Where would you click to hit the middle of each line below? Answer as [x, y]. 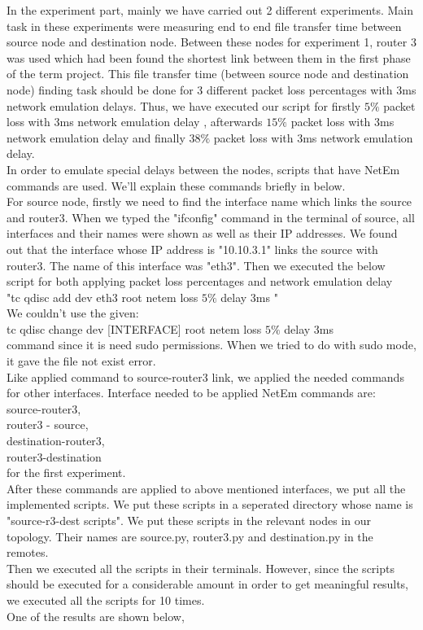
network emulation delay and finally [96, 137]
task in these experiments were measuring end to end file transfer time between [204, 26]
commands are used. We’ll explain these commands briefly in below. [176, 185]
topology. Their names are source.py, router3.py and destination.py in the [190, 536]
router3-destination [54, 456]
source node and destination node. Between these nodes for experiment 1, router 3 [211, 42]
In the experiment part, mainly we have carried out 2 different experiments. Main [210, 10]
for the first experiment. [66, 472]
